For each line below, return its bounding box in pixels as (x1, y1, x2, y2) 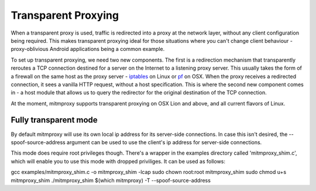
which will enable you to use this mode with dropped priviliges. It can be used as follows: (11, 158, 225, 165)
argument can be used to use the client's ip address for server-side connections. (66, 138, 262, 146)
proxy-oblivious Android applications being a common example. (11, 46, 165, 53)
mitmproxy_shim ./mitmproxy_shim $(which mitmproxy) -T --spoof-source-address (11, 176, 211, 184)
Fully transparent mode (11, 115, 98, 125)
